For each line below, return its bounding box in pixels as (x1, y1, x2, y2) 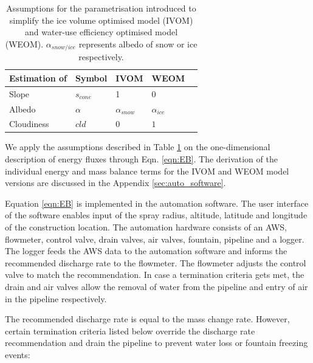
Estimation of (9, 71, 67, 84)
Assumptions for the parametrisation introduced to (6, 2, 196, 14)
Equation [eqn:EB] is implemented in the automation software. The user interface (5, 196, 309, 209)
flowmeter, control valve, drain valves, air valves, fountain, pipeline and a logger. (5, 232, 304, 245)
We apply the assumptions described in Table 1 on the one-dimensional (5, 140, 270, 153)
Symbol (75, 71, 108, 84)
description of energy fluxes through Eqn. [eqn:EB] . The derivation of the (5, 153, 278, 165)
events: (5, 348, 30, 361)
